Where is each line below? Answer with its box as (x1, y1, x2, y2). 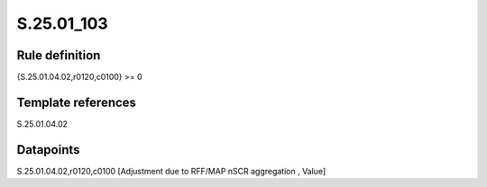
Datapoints (16, 142, 80, 157)
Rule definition (16, 48, 101, 63)
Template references (16, 94, 137, 110)
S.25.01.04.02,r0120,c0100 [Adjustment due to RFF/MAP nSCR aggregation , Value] (16, 165, 326, 176)
